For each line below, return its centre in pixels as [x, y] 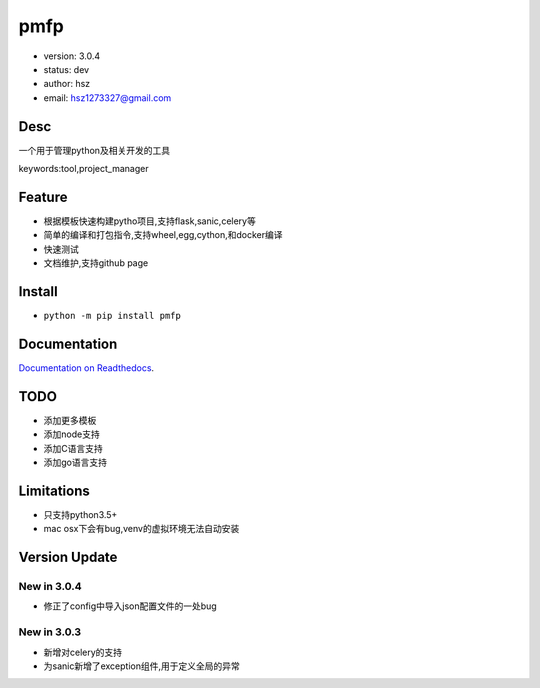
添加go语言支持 [75, 462]
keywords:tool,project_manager [83, 169]
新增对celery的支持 [83, 652]
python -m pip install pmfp [112, 315]
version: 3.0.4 [72, 56]
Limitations [54, 490]
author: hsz [67, 84]
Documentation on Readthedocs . [86, 367]
